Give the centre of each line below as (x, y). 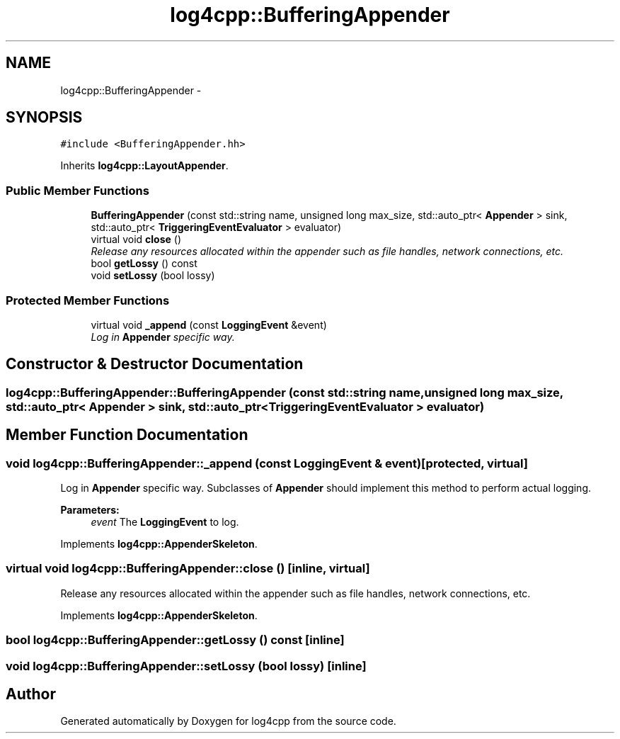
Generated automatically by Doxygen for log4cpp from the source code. (228, 721)
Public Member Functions (77, 190)
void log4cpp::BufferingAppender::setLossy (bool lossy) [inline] (186, 666)
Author (31, 694)
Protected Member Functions (88, 300)
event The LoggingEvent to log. (165, 522)
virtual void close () (136, 239)
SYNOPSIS (44, 118)
